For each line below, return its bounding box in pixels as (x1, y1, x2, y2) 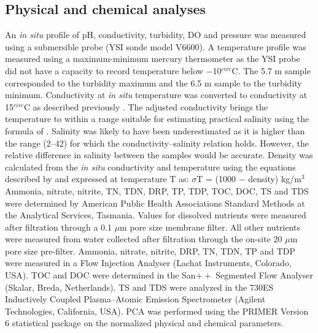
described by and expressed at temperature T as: (5, 172, 189, 185)
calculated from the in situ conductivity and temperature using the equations (5, 160, 296, 173)
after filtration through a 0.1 (5, 220, 112, 233)
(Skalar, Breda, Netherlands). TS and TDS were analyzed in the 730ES (5, 280, 274, 293)
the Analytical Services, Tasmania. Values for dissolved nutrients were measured (5, 209, 306, 221)
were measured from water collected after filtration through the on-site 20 (5, 232, 282, 245)
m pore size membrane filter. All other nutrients (120, 220, 301, 233)
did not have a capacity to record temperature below (5, 64, 203, 77)
